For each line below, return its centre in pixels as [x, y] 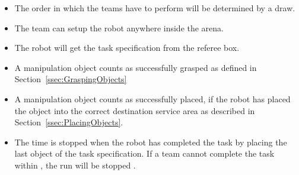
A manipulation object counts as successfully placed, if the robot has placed [152, 98]
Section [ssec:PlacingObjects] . [69, 122]
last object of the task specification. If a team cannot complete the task [144, 153]
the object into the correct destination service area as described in [135, 110]
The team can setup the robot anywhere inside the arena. [119, 27]
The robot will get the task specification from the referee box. [127, 48]
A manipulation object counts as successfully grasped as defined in [136, 67]
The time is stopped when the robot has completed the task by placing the [151, 142]
